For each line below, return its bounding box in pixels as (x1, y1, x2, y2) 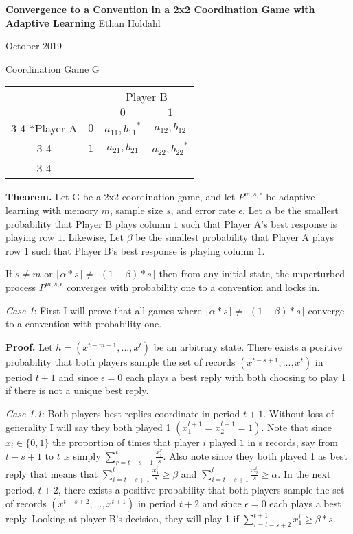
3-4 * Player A (11, 120, 78, 137)
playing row (5, 230, 55, 244)
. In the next (277, 466, 331, 480)
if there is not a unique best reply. (5, 383, 149, 397)
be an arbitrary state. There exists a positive (153, 339, 342, 353)
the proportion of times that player (52, 434, 200, 449)
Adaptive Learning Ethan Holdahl (5, 15, 161, 30)
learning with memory (5, 202, 99, 217)
